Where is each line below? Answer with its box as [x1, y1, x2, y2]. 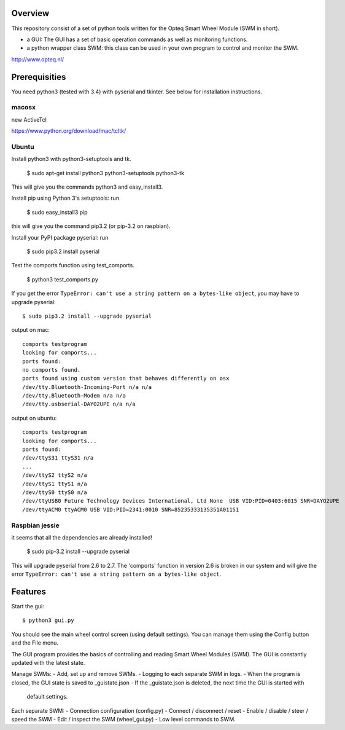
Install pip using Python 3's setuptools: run [11, 194, 120, 202]
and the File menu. [11, 639, 58, 646]
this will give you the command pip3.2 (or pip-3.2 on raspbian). [11, 222, 171, 230]
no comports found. [22, 366, 81, 373]
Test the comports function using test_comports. [11, 262, 134, 269]
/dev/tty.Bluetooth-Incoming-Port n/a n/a [22, 383, 152, 390]
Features [11, 586, 46, 597]
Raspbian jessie [11, 521, 60, 530]
